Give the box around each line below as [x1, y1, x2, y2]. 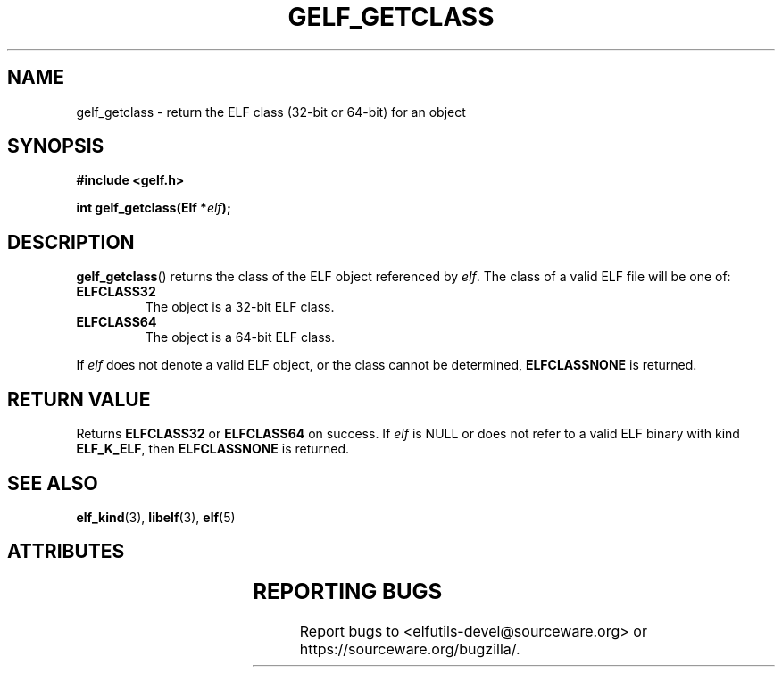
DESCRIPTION [7, 230, 135, 254]
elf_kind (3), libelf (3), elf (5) [76, 509, 236, 525]
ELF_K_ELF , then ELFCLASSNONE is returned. [76, 441, 350, 457]
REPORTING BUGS [253, 578, 443, 604]
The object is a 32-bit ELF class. [145, 299, 335, 315]
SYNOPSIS [7, 135, 104, 158]
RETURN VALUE [7, 387, 151, 411]
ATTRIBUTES [7, 540, 125, 563]
